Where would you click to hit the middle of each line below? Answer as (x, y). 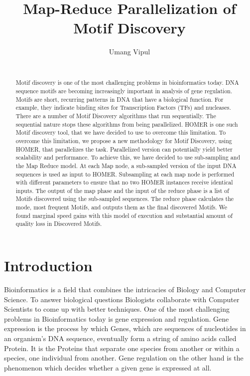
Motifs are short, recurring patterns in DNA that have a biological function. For (120, 99)
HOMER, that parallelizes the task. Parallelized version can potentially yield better (124, 149)
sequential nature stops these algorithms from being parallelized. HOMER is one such (127, 124)
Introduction (48, 266)
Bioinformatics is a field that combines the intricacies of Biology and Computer (125, 289)
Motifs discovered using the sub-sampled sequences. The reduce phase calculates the (125, 199)
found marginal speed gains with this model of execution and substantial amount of (124, 215)
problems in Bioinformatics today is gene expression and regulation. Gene (117, 318)
